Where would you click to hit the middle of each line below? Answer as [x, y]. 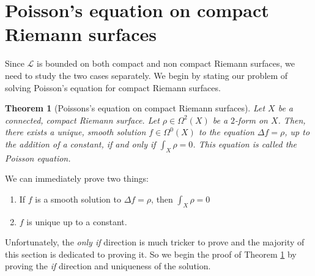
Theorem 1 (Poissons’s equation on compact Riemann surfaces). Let [135, 108]
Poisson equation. [38, 158]
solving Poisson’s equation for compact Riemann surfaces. [113, 87]
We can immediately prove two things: [77, 178]
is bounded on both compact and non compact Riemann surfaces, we [166, 63]
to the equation [226, 132]
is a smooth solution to [78, 199]
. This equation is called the [245, 144]
